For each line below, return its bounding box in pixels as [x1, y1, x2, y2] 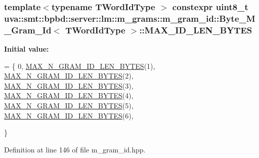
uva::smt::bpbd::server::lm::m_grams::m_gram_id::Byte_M [4, 12, 255, 24]
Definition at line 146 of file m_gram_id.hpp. [4, 144, 146, 154]
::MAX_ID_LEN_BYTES [139, 23, 252, 36]
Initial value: [4, 44, 49, 54]
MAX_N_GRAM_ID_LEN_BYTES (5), [4, 100, 134, 111]
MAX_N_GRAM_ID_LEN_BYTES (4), [4, 90, 134, 101]
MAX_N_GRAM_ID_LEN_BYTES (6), [4, 110, 134, 121]
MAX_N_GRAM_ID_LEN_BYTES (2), [4, 70, 134, 81]
